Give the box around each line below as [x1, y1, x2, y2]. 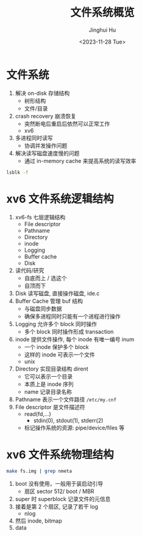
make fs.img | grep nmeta [6, 468, 72, 475]
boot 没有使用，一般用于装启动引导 [15, 480, 104, 488]
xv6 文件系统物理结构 [6, 448, 114, 461]
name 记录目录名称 [24, 388, 73, 395]
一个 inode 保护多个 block [24, 343, 90, 350]
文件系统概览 [69, 6, 135, 20]
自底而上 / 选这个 [24, 274, 67, 282]
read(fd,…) [24, 410, 52, 417]
